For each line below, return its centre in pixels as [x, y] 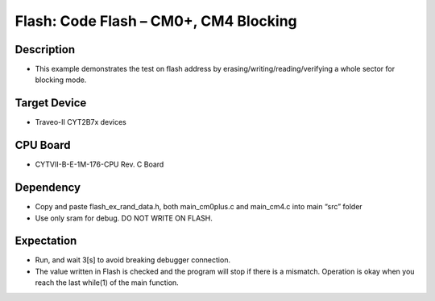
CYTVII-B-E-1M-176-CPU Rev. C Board [99, 164]
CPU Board [43, 145]
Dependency [48, 188]
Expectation [46, 241]
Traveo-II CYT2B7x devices [81, 122]
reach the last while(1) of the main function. [107, 282]
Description [45, 49]
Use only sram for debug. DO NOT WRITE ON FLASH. [124, 218]
